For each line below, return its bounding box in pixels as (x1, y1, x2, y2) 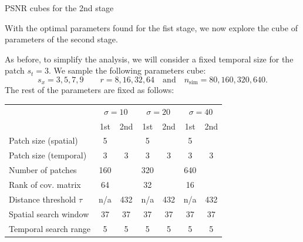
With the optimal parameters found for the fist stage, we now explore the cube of (5, 21, 298, 34)
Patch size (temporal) (9, 149, 87, 161)
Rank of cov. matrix (9, 178, 81, 190)
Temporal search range (9, 222, 91, 234)
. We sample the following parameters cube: (49, 64, 206, 77)
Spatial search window (9, 207, 89, 220)
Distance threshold (9, 193, 76, 205)
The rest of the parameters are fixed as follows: (5, 84, 174, 96)
